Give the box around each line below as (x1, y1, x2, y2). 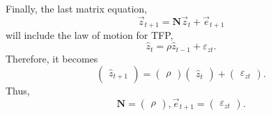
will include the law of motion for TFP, (6, 28, 173, 42)
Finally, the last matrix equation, (6, 1, 147, 15)
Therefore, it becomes (6, 51, 98, 65)
